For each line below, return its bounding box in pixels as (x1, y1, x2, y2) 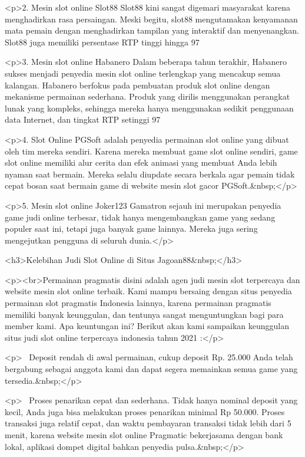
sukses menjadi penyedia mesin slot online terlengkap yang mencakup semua (5, 67, 281, 79)
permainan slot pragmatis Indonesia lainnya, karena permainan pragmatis (5, 297, 271, 309)
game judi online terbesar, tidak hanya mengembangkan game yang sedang (5, 211, 276, 223)
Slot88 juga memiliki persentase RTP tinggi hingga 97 (5, 35, 200, 48)
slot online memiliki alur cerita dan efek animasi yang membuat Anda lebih (5, 156, 277, 169)
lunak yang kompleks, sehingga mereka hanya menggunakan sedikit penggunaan (5, 101, 294, 114)
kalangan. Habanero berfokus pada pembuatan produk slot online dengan (5, 78, 270, 91)
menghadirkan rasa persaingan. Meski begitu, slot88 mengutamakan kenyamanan (5, 12, 298, 25)
